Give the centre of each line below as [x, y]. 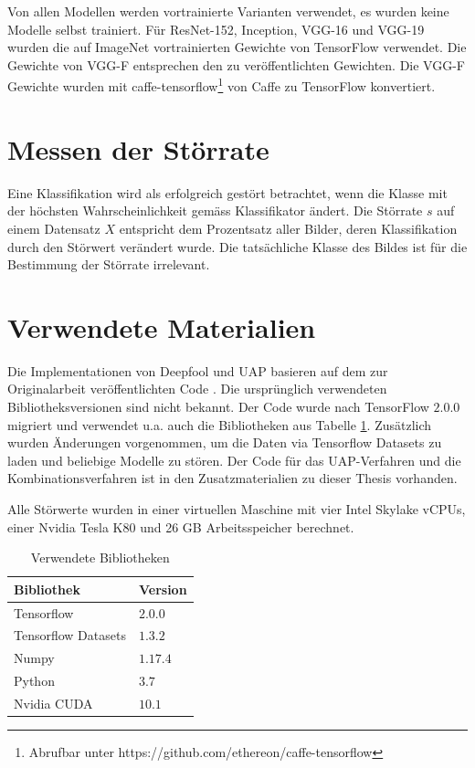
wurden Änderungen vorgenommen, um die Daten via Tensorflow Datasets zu [225, 442]
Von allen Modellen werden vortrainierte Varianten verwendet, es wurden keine [228, 11]
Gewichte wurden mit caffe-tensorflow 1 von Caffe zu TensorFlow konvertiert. [222, 85]
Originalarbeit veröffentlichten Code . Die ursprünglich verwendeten [197, 389]
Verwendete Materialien [162, 326]
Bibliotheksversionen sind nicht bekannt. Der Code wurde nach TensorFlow [218, 407]
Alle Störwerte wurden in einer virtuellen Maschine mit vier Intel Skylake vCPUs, [237, 509]
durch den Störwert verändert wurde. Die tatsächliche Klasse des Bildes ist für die [237, 246]
